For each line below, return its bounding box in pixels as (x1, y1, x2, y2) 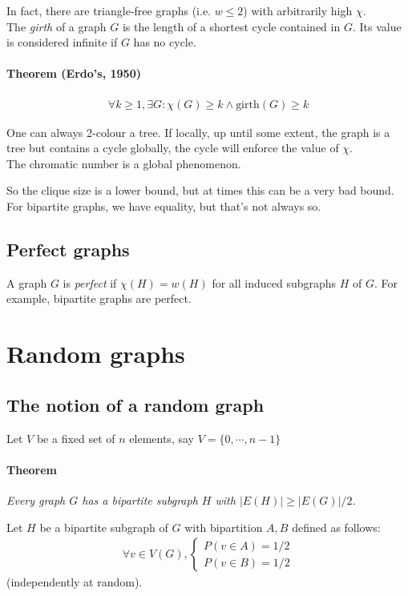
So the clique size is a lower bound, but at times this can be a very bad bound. (6, 182, 394, 199)
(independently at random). (6, 574, 143, 590)
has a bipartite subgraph (82, 491, 198, 508)
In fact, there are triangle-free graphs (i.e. (6, 2, 211, 18)
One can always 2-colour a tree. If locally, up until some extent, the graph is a (6, 123, 390, 140)
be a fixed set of (36, 429, 115, 446)
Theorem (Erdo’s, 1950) (6, 65, 141, 82)
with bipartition (184, 518, 263, 535)
